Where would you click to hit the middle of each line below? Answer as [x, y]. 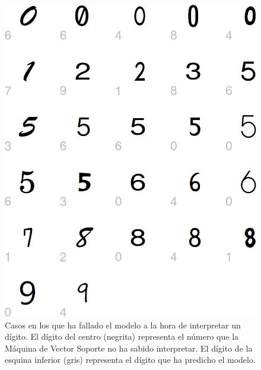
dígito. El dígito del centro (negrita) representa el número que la [122, 336]
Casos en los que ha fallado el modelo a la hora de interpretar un [123, 325]
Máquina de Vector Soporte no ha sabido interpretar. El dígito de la [129, 348]
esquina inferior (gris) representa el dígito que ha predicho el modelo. [130, 360]
